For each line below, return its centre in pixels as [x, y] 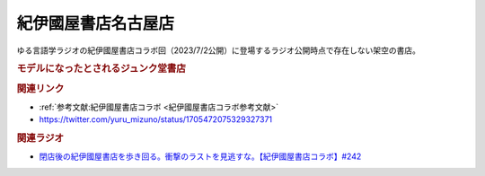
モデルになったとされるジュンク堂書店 [101, 69]
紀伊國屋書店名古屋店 [96, 23]
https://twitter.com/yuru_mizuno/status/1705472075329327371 [156, 119]
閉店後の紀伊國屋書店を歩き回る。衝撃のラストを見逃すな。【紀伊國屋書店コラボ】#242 [200, 156]
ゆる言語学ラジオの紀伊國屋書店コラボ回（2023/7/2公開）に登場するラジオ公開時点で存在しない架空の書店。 [219, 50]
